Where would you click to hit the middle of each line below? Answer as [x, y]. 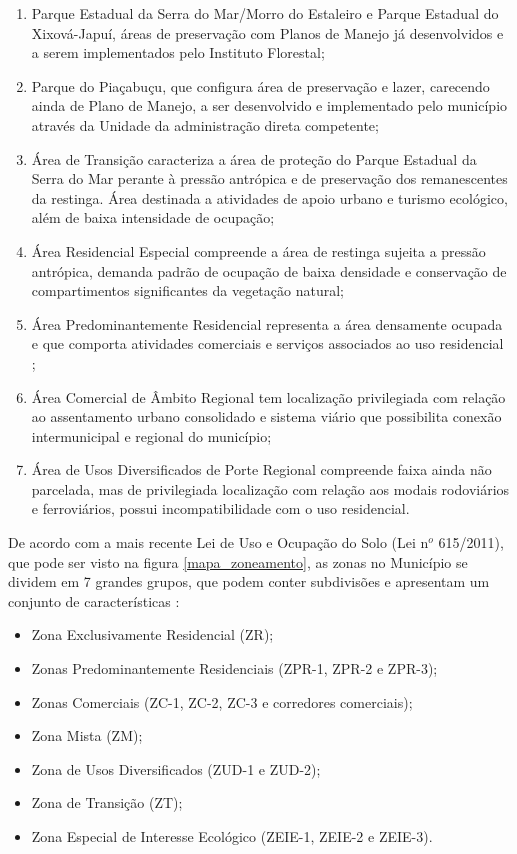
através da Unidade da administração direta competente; [205, 124]
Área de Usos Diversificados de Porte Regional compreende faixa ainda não [261, 469]
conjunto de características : [94, 600]
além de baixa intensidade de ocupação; [153, 217]
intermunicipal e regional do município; [151, 435]
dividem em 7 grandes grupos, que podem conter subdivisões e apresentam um [249, 581]
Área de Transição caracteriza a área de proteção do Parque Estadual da [254, 158]
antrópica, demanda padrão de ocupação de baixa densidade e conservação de [269, 270]
